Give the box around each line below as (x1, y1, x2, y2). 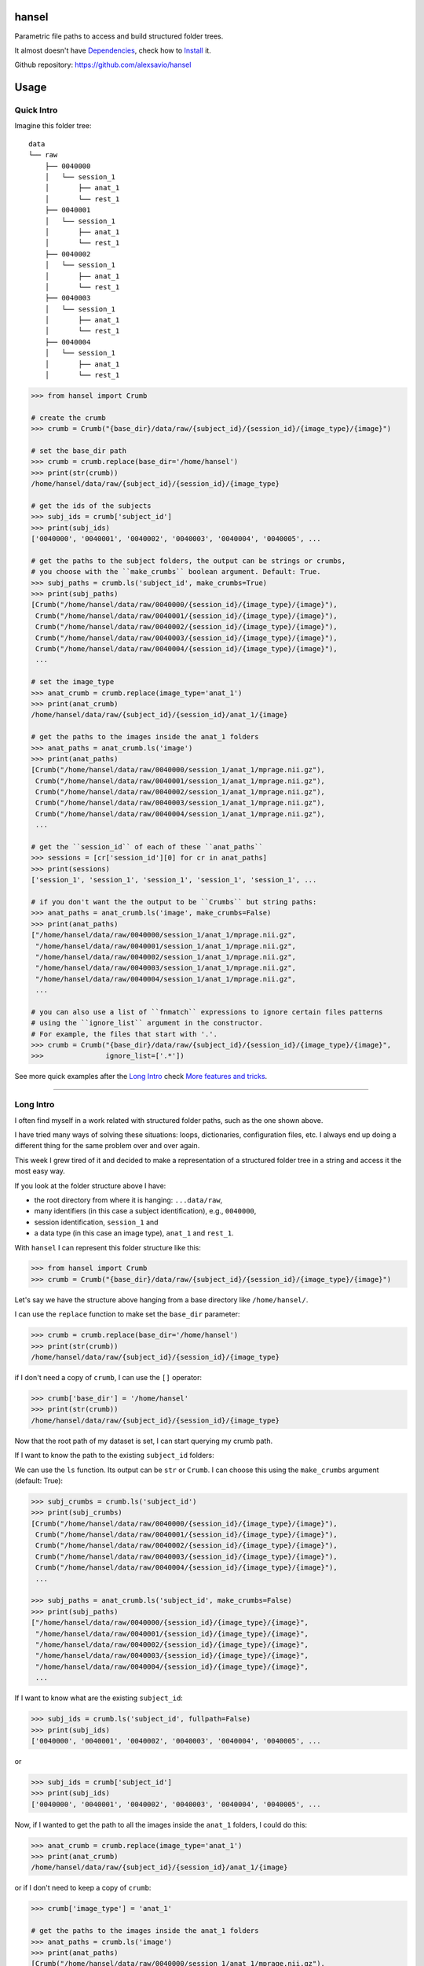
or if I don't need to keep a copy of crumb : (14, 1883, 152, 1893)
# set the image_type (31, 677, 115, 687)
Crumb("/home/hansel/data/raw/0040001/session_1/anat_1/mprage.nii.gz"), (35, 776, 326, 786)
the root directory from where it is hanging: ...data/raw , (34, 1195, 223, 1205)
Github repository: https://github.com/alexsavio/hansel (14, 60, 192, 70)
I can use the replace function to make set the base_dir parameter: (14, 1309, 240, 1319)
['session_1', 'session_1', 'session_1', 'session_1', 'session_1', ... (31, 875, 317, 885)
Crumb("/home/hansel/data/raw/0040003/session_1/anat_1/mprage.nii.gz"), (35, 798, 326, 808)
